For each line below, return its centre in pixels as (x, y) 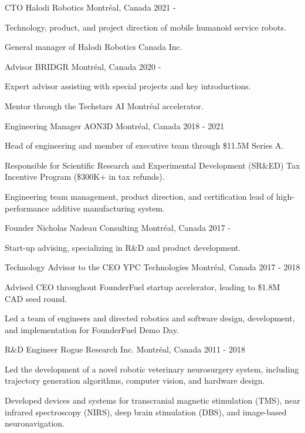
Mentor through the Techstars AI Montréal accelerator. (104, 105)
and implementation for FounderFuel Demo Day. (92, 329)
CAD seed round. (36, 298)
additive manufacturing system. (108, 208)
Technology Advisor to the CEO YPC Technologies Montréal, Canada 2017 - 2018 (152, 267)
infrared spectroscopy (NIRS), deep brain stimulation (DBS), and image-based (146, 412)
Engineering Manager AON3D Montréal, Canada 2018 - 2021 (115, 125)
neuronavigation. (35, 423)
